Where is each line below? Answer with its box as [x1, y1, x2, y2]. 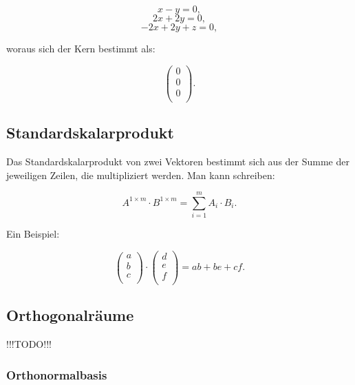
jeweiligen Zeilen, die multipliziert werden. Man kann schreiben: [6, 167, 275, 182]
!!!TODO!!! [6, 337, 52, 351]
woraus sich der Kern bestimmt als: [6, 41, 155, 55]
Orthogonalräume [6, 304, 134, 326]
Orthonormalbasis [6, 366, 107, 383]
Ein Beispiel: [6, 227, 60, 241]
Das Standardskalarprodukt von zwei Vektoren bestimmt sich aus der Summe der [6, 154, 349, 168]
